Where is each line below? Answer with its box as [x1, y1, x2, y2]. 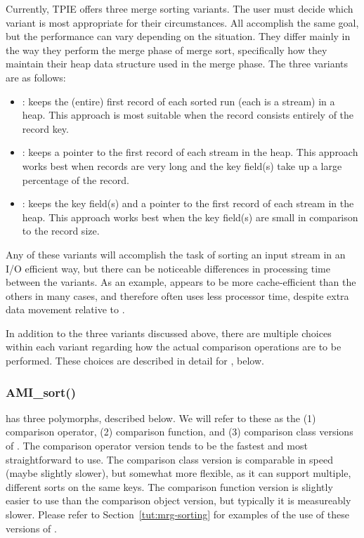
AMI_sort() [6, 383, 76, 400]
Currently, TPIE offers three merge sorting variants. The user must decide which [6, 1, 353, 15]
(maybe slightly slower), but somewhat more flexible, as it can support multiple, [6, 466, 351, 480]
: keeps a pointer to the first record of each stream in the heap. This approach [22, 145, 358, 159]
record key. [22, 121, 69, 136]
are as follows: [6, 70, 66, 84]
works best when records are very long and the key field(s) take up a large [22, 158, 342, 173]
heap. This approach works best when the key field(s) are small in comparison [22, 209, 358, 224]
